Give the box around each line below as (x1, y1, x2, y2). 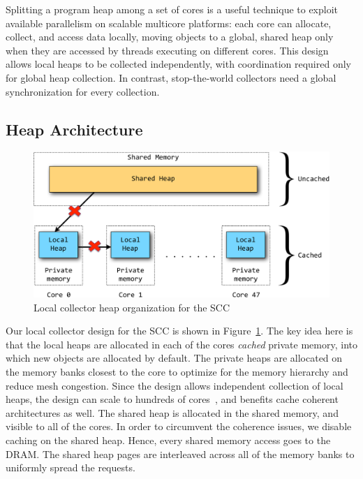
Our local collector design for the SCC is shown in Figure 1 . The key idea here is (6, 323, 353, 338)
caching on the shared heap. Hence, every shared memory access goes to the (6, 432, 331, 447)
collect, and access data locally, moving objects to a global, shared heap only (6, 29, 334, 44)
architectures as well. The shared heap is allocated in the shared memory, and (6, 405, 339, 420)
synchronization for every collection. (6, 84, 160, 98)
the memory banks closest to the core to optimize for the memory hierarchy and (6, 364, 348, 379)
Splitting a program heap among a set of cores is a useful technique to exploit (6, 2, 339, 16)
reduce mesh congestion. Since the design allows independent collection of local (6, 378, 343, 392)
